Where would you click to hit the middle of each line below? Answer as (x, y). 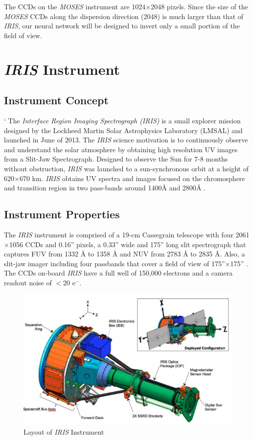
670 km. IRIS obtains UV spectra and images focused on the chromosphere (132, 178)
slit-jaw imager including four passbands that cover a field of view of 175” (115, 263)
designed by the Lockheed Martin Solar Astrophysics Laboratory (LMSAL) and (123, 130)
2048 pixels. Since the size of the (199, 6)
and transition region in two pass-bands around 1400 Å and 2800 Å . (105, 188)
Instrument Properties (62, 214)
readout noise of (28, 282)
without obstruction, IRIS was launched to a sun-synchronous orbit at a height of (126, 168)
